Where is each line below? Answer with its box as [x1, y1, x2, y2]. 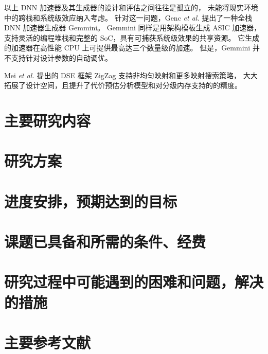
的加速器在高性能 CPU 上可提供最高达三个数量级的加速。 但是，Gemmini [4, 42, 251, 53]
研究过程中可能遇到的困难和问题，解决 [4, 271, 264, 292]
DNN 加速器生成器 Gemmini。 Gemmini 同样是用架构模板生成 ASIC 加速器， [4, 22, 261, 33]
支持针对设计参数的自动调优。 [11, 52, 112, 63]
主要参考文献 [4, 332, 91, 352]
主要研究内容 [4, 110, 91, 131]
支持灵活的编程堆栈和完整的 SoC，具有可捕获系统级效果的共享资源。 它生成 [4, 32, 260, 43]
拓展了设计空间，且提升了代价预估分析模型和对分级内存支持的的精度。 [4, 80, 242, 91]
